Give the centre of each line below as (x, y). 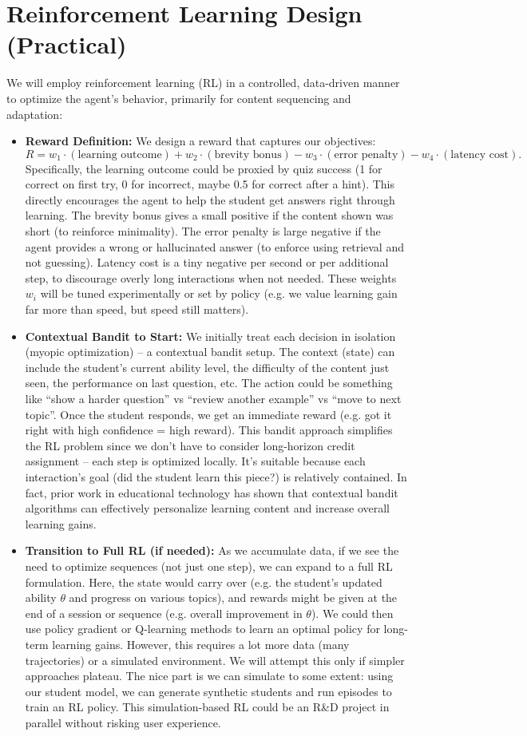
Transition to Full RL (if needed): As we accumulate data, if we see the (212, 550)
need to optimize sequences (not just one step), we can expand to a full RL (209, 566)
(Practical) (67, 44)
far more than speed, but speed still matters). (137, 309)
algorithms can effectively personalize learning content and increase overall (207, 508)
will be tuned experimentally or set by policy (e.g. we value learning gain (219, 293)
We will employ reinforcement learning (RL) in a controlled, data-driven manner (203, 83)
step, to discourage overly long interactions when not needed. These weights (211, 277)
